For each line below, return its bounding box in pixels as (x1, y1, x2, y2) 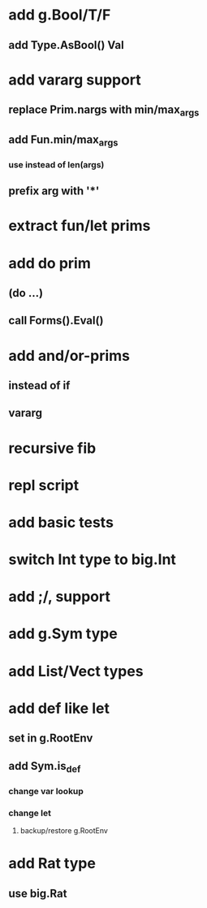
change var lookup (8, 785, 84, 797)
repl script (8, 476, 80, 494)
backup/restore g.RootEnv (19, 826, 108, 836)
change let (8, 807, 51, 819)
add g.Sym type (8, 624, 118, 643)
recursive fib (8, 439, 97, 457)
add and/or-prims (8, 346, 131, 365)
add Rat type (8, 854, 96, 873)
